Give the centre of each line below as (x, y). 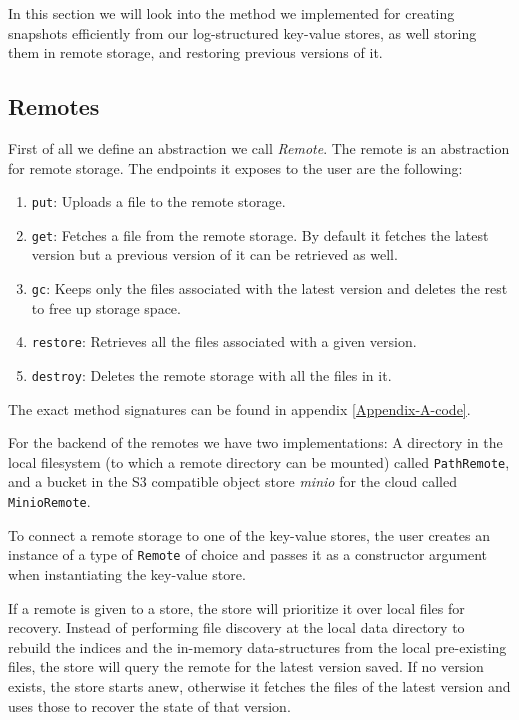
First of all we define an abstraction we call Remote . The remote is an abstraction (259, 147)
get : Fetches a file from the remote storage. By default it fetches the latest (260, 234)
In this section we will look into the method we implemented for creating (231, 13)
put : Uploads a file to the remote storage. (158, 201)
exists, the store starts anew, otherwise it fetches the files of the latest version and (259, 685)
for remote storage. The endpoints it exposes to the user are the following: (235, 167)
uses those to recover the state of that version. (149, 705)
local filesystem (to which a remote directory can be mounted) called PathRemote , (259, 461)
